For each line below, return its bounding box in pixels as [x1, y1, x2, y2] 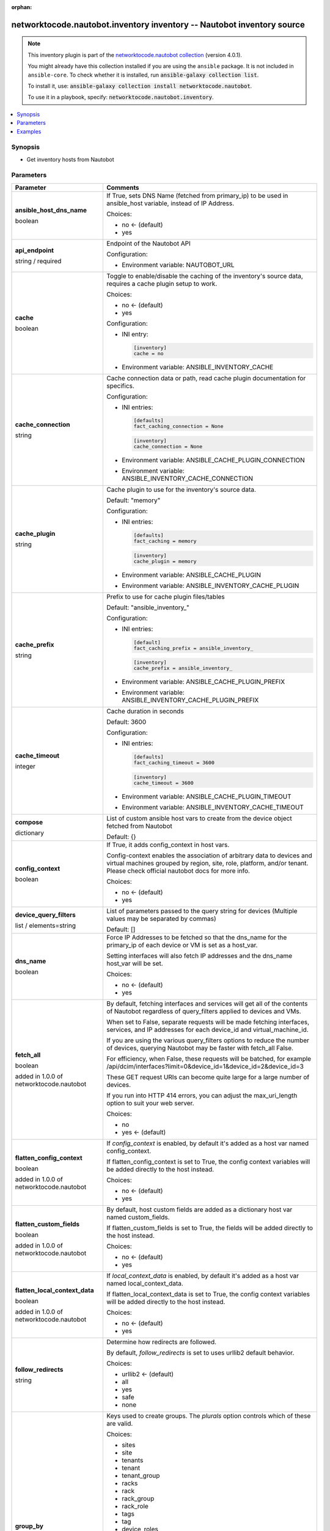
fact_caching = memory [133, 538, 197, 544]
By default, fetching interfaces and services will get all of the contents [106, 999, 308, 1007]
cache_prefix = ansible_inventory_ [133, 665, 233, 672]
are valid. [106, 1419, 133, 1428]
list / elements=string [15, 921, 76, 930]
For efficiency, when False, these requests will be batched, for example [106, 1054, 312, 1063]
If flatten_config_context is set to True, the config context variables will [106, 1157, 310, 1166]
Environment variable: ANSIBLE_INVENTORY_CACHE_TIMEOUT [122, 803, 304, 811]
